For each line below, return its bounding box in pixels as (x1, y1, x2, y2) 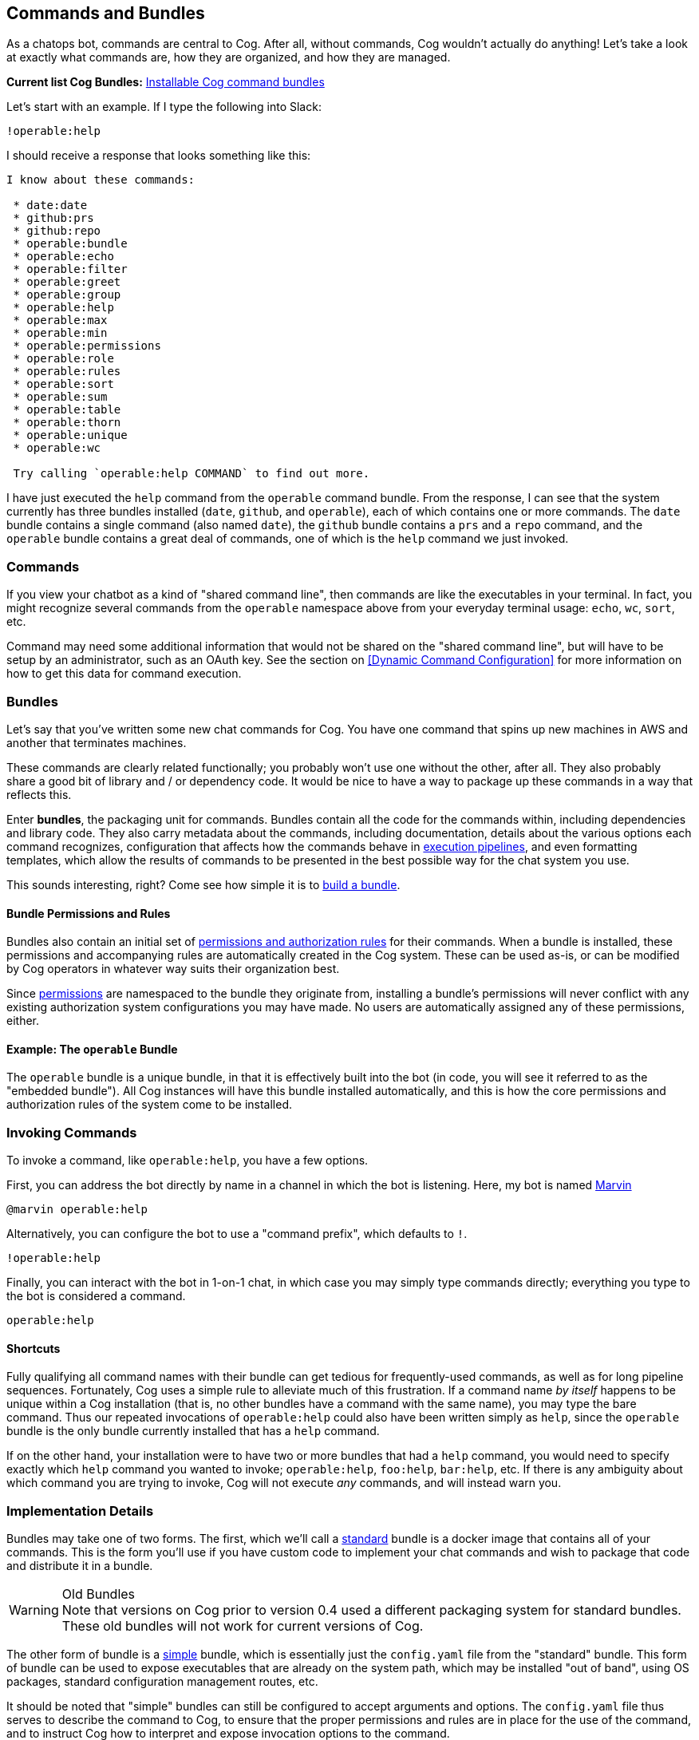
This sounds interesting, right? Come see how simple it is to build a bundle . (6, 877, 401, 892)
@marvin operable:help (6, 1203, 148, 1216)
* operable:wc (13, 441, 101, 455)
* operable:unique (13, 429, 128, 442)
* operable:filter (13, 263, 128, 276)
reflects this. (6, 787, 72, 801)
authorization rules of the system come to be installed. (6, 1097, 293, 1112)
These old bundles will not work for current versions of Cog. (61, 1618, 424, 1635)
